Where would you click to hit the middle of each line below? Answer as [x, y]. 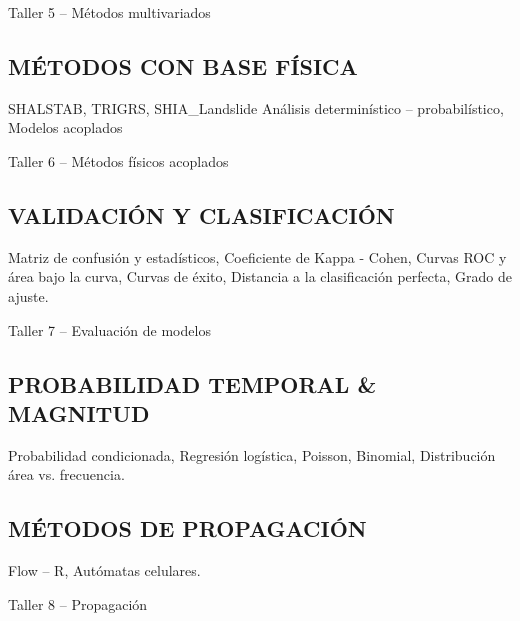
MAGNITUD [79, 412]
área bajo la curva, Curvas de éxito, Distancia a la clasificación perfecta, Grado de [260, 276]
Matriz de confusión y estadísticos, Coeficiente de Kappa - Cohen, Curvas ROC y [257, 256]
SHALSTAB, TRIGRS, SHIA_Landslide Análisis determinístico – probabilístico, [256, 107]
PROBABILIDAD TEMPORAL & [192, 383]
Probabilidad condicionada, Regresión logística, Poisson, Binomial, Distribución [252, 454]
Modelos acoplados [65, 127]
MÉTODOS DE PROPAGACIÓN [187, 528]
